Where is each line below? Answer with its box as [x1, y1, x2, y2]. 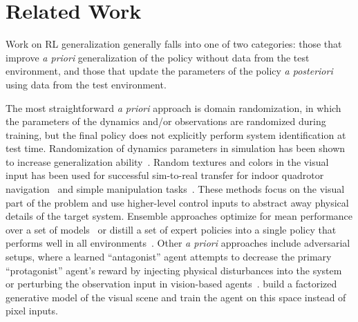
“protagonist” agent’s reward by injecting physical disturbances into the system [6, 263, 342, 277]
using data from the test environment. [6, 77, 167, 91]
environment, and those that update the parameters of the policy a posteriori [6, 64, 333, 78]
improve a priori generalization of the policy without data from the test [6, 50, 310, 64]
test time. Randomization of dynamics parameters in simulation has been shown [6, 141, 346, 155]
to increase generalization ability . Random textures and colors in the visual [6, 154, 329, 169]
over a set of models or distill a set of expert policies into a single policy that [6, 222, 337, 236]
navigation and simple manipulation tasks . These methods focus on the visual [6, 182, 345, 196]
